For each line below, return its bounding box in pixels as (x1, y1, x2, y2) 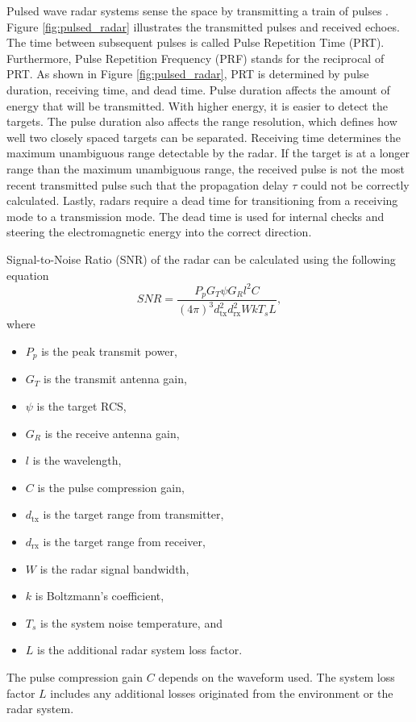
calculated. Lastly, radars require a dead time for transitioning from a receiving (6, 192, 398, 209)
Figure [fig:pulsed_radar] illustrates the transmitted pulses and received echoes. (6, 18, 400, 35)
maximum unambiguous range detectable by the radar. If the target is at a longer (6, 144, 410, 161)
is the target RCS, (36, 398, 127, 415)
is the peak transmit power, (41, 343, 177, 360)
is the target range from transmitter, (43, 506, 224, 523)
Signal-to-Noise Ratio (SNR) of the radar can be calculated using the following (6, 250, 396, 267)
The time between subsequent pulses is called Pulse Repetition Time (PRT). (6, 34, 385, 51)
